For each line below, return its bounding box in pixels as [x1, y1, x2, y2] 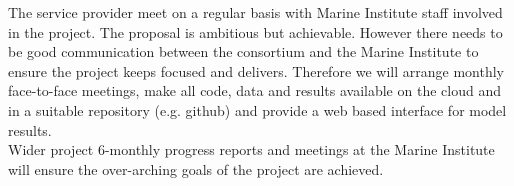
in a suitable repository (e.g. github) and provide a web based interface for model [8, 99, 507, 120]
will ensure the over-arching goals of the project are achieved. [8, 158, 384, 179]
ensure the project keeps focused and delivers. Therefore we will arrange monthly [8, 60, 505, 81]
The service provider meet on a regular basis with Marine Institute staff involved [8, 2, 503, 22]
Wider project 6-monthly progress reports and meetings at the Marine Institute [8, 139, 495, 160]
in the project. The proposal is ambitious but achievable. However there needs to [8, 21, 503, 42]
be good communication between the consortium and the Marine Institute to [8, 41, 479, 62]
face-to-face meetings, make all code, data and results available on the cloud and [8, 80, 501, 101]
